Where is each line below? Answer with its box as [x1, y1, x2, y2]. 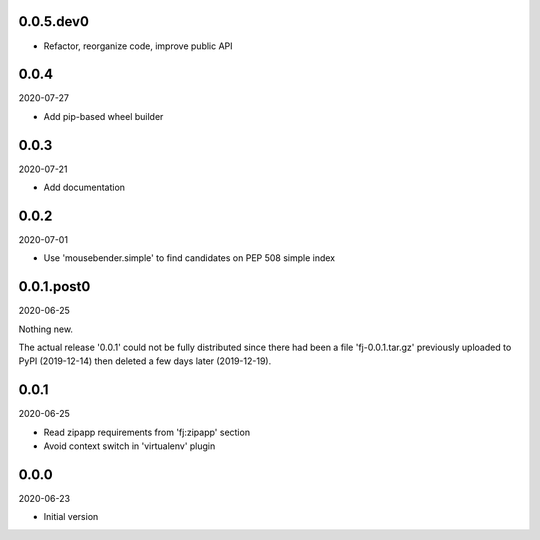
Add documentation [43, 181, 125, 194]
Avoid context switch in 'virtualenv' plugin [43, 440, 216, 452]
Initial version [43, 511, 99, 523]
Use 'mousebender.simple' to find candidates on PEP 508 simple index [43, 252, 335, 264]
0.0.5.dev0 [18, 13, 90, 30]
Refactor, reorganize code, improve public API [43, 40, 234, 52]
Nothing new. [18, 323, 74, 335]
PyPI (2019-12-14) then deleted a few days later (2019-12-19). [18, 355, 272, 367]
